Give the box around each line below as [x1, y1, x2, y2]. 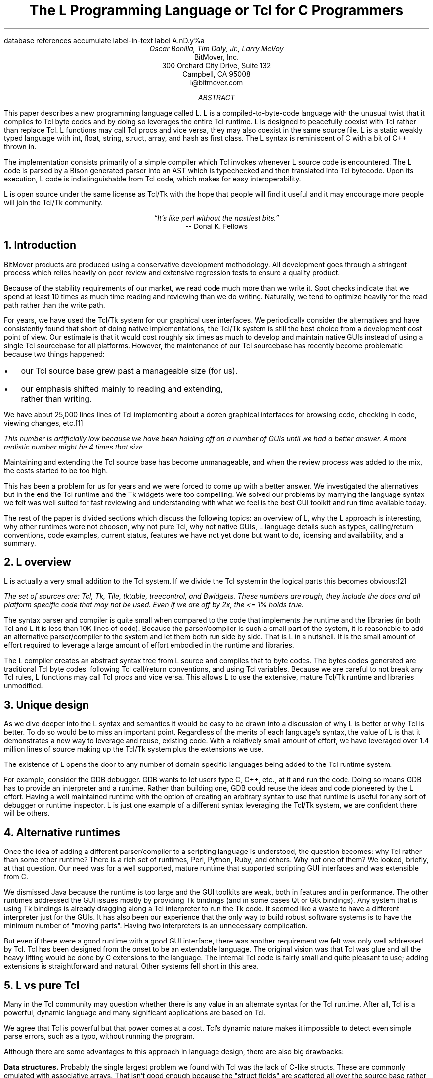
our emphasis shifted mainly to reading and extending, [21, 383, 223, 394]
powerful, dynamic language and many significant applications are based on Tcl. [4, 1008, 266, 1017]
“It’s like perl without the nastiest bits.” [154, 213, 279, 222]
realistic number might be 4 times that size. [4, 442, 145, 451]
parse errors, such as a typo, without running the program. [4, 1032, 195, 1040]
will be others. [4, 809, 50, 818]
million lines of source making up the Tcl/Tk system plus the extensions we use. [4, 745, 264, 754]
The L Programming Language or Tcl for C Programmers [29, 2, 404, 19]
